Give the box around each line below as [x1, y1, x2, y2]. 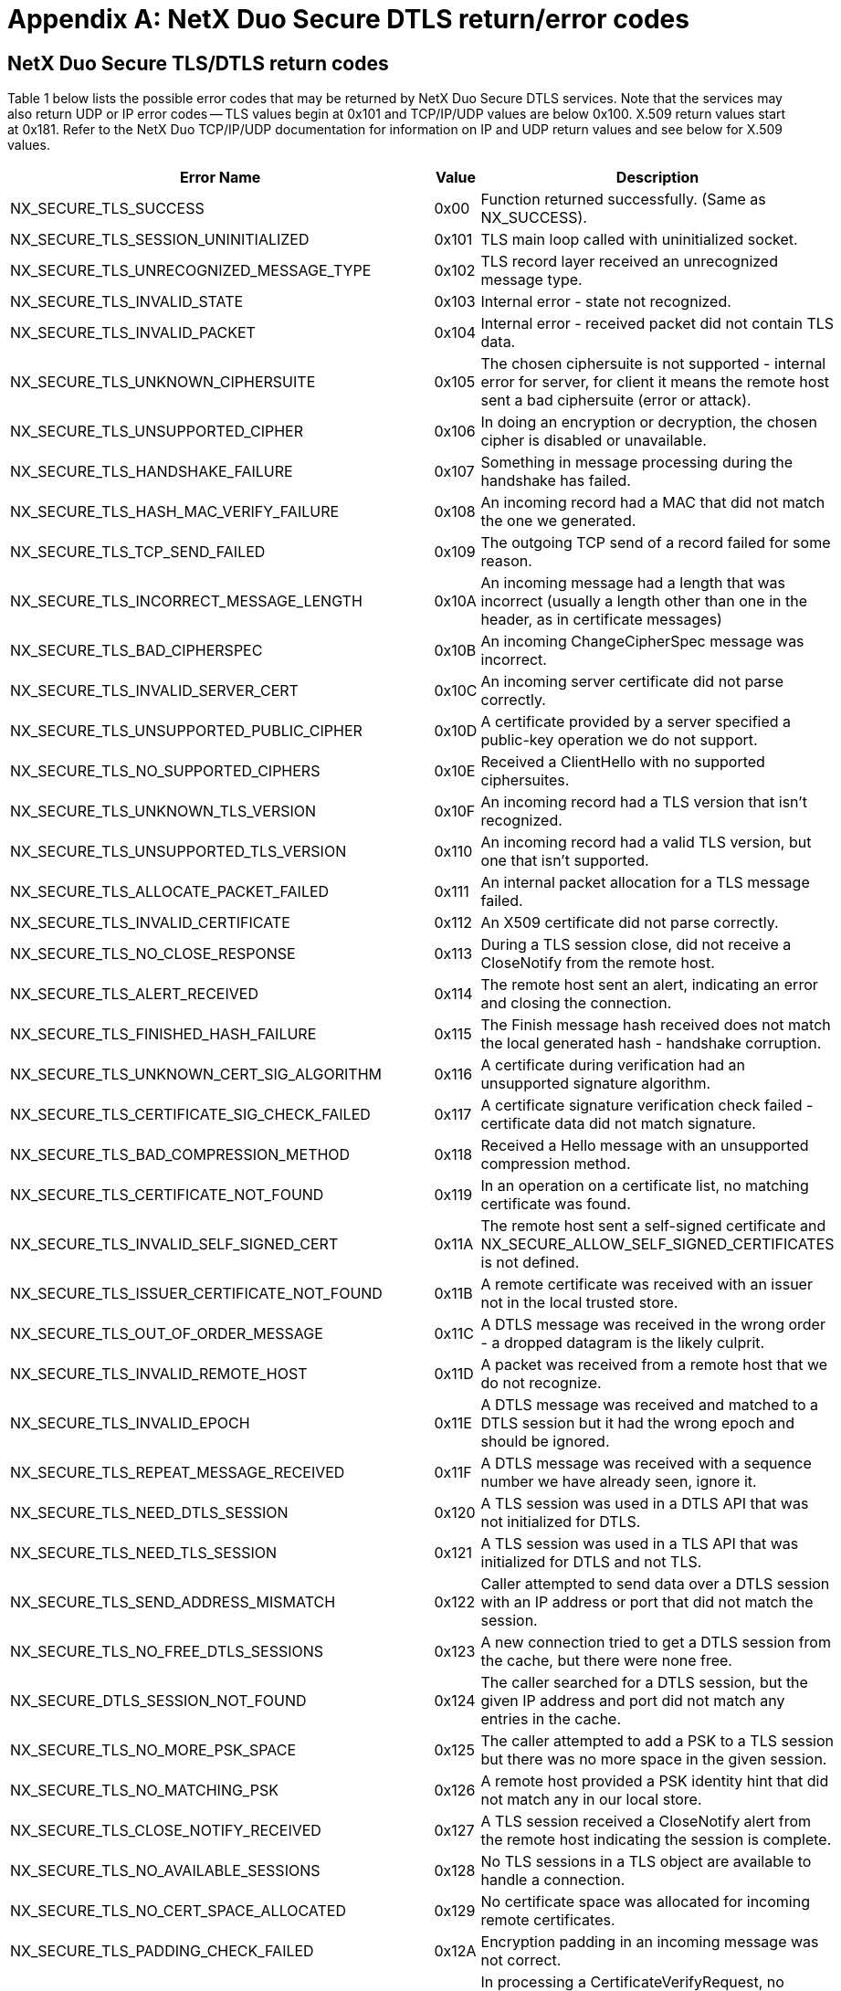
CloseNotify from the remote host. [480, 953, 715, 973]
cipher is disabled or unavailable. [480, 431, 707, 450]
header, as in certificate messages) [480, 610, 722, 629]
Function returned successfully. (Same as [480, 190, 766, 209]
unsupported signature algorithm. [480, 1074, 711, 1093]
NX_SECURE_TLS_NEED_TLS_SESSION [10, 1543, 278, 1563]
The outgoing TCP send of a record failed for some [480, 533, 831, 553]
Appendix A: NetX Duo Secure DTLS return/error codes [7, 4, 689, 35]
